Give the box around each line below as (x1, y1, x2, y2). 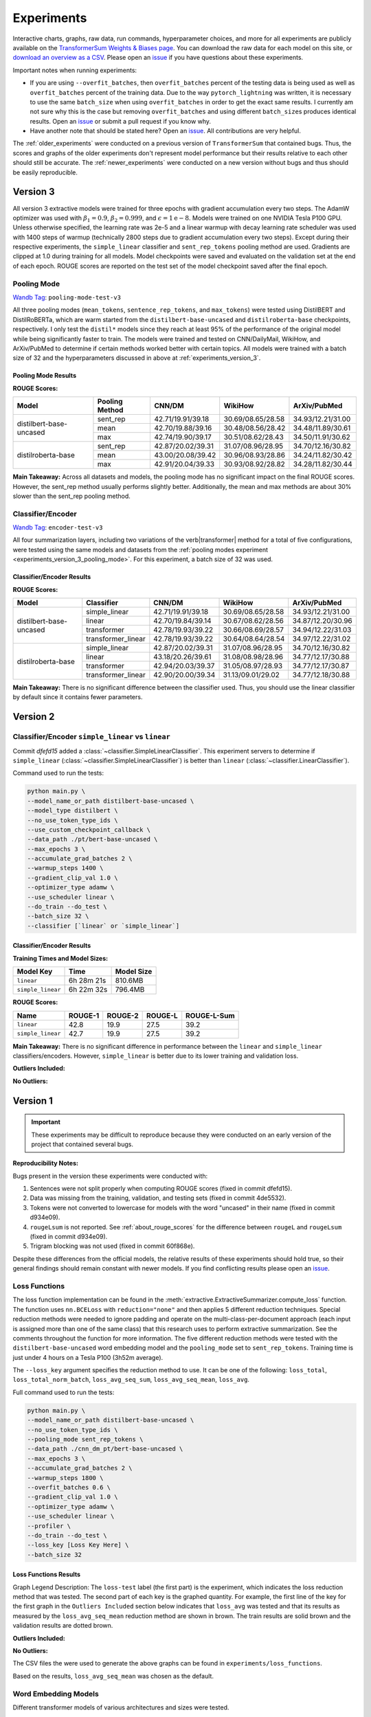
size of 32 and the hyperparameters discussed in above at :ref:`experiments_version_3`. (12, 354, 261, 362)
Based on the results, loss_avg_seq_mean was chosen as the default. (12, 1672, 214, 1680)
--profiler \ (27, 1522, 71, 1530)
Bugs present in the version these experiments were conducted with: (12, 1172, 208, 1180)
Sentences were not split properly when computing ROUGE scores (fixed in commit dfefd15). (30, 1185, 292, 1193)
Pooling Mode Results (12, 372, 77, 380)
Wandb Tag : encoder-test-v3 (12, 523, 103, 532)
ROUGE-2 (106, 1010, 139, 1020)
